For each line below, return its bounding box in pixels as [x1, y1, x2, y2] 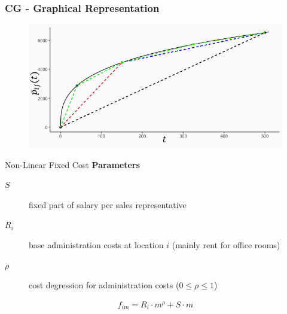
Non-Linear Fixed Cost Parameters [5, 158, 140, 170]
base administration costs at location [29, 238, 164, 251]
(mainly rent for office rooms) [172, 238, 280, 251]
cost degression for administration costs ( [29, 279, 179, 291]
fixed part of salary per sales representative [29, 198, 187, 211]
